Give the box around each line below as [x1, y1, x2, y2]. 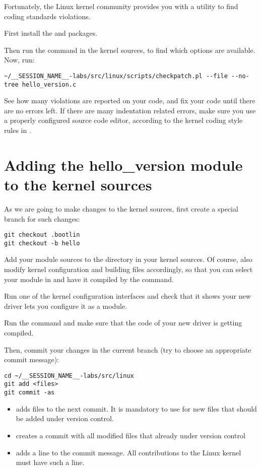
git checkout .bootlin [4, 231, 80, 239]
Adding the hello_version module [4, 154, 243, 175]
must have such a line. [16, 457, 85, 467]
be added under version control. [16, 413, 114, 424]
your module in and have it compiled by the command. [4, 274, 174, 284]
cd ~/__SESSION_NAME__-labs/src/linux [4, 372, 134, 379]
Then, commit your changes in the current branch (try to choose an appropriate [4, 344, 251, 355]
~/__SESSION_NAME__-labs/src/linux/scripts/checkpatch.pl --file [4, 72, 228, 80]
